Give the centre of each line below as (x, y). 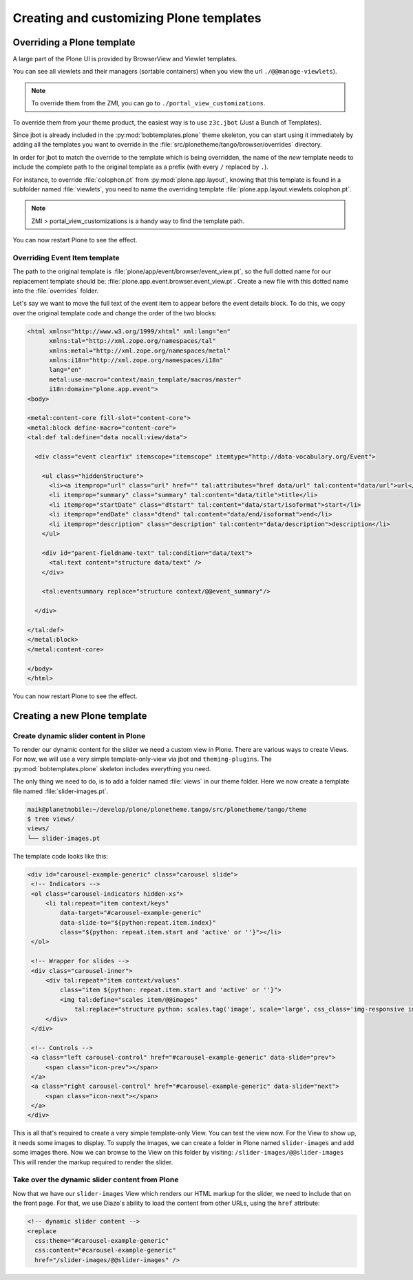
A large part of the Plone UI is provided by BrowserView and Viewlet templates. (125, 59)
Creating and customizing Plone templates (137, 18)
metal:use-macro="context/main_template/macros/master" (145, 379)
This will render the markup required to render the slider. (93, 1162)
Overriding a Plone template (74, 42)
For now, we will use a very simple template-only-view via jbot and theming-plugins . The (142, 759)
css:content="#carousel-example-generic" (106, 1250)
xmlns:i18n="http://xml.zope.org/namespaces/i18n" (136, 360)
